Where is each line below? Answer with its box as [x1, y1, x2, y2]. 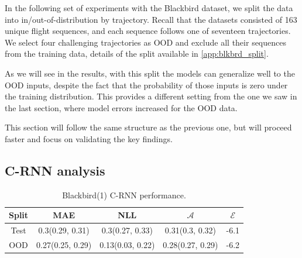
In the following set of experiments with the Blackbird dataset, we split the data [5, 2, 293, 13]
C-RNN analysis [5, 161, 105, 179]
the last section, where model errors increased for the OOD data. [5, 101, 238, 113]
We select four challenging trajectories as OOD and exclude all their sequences [5, 36, 286, 48]
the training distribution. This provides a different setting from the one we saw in [5, 90, 297, 102]
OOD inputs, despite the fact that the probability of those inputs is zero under [5, 78, 288, 91]
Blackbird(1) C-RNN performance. [62, 188, 186, 201]
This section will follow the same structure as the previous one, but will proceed [5, 121, 292, 133]
